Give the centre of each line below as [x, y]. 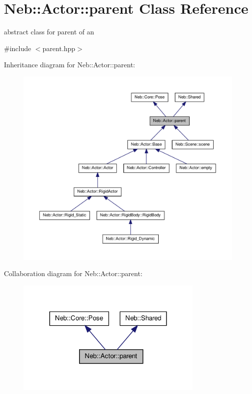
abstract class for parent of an [49, 32]
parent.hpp [59, 48]
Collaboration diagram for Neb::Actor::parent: [73, 273]
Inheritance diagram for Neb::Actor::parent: [70, 65]
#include [18, 48]
